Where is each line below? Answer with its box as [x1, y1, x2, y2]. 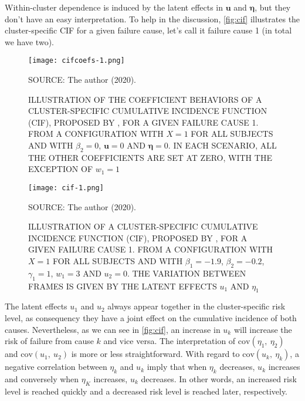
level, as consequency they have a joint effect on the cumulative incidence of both [5, 312, 297, 324]
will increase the [233, 323, 292, 335]
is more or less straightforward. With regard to [71, 348, 240, 360]
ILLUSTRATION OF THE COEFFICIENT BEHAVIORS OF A [28, 93, 262, 105]
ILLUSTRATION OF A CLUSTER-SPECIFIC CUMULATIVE [28, 220, 258, 232]
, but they [255, 1, 291, 13]
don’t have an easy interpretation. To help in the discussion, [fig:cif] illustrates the [5, 12, 300, 25]
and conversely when [5, 372, 79, 385]
